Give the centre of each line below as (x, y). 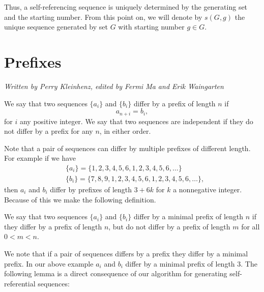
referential (20, 283)
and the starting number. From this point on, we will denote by (103, 17)
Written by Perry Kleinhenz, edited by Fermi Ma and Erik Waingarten (114, 86)
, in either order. (125, 131)
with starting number (151, 27)
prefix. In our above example (49, 263)
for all (251, 226)
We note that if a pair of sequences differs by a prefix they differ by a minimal (126, 253)
